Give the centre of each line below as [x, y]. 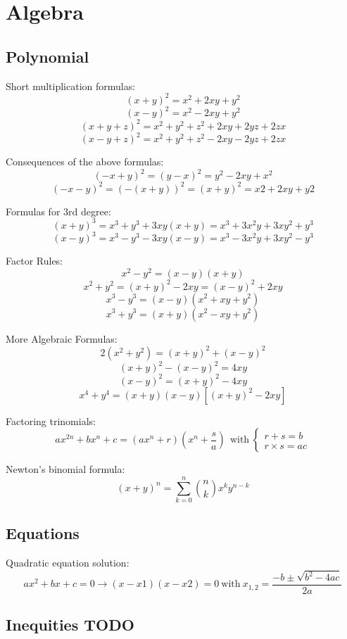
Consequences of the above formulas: [85, 162]
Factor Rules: [34, 261]
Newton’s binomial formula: [65, 469]
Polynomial [48, 56]
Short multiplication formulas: [71, 86]
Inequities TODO [70, 625]
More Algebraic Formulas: [62, 338]
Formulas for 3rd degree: [58, 211]
